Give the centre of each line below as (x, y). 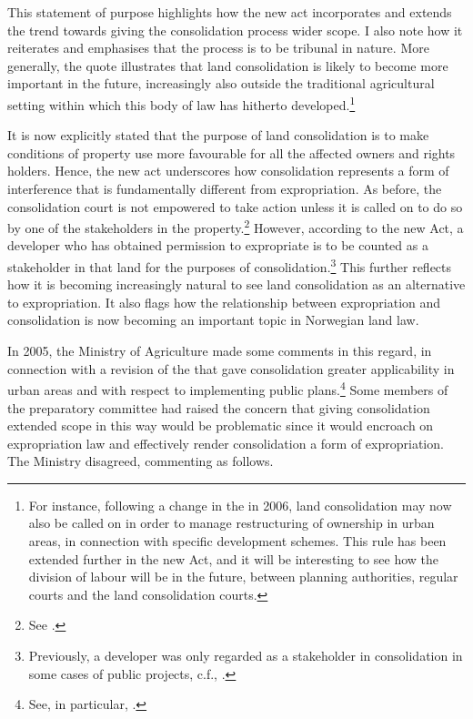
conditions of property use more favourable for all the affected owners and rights (231, 152)
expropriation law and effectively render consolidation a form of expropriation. (226, 443)
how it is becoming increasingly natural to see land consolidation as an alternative (236, 284)
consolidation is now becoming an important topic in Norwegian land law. (213, 320)
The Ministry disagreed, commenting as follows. (141, 461)
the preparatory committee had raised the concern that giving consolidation (219, 407)
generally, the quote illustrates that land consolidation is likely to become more (228, 65)
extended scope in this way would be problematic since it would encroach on (221, 425)
